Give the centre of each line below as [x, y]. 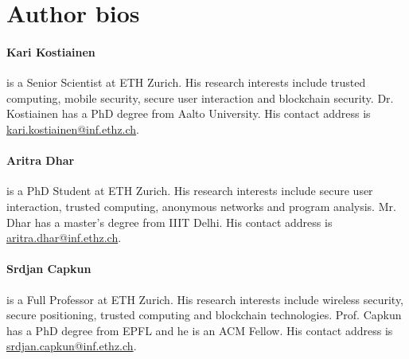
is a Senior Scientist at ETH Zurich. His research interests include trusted [186, 82]
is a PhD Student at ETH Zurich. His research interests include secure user [190, 191]
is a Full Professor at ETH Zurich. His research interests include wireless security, [205, 299]
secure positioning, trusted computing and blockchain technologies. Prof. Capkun [204, 315]
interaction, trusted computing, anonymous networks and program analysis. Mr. [201, 206]
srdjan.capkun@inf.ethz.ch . [72, 346]
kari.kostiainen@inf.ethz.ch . [73, 129]
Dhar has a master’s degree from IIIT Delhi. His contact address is [169, 222]
